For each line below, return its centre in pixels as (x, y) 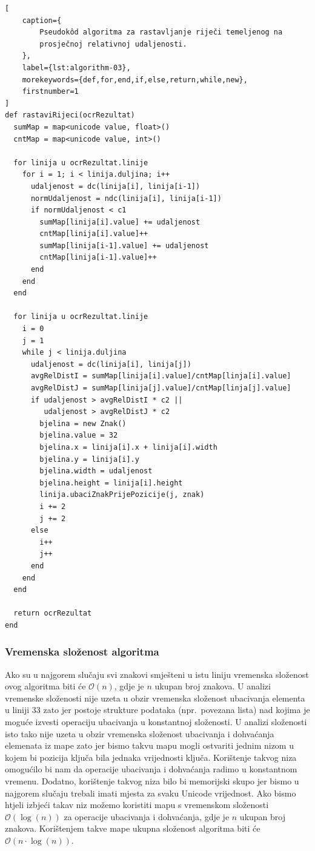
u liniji (17, 710)
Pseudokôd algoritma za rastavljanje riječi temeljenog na (161, 32)
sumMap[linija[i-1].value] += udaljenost (124, 245)
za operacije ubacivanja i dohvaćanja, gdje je (147, 816)
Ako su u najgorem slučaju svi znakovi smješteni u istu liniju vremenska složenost (157, 674)
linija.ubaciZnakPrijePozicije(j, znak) (122, 495)
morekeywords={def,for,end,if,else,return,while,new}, (135, 80)
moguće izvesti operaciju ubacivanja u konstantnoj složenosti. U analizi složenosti (156, 722)
